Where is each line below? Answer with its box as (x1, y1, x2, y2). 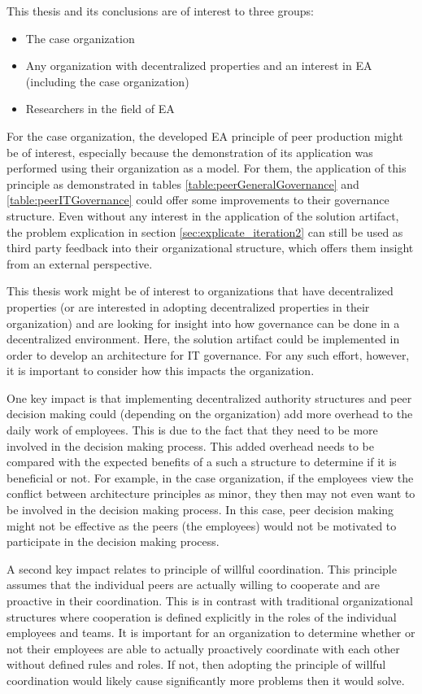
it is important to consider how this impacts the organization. (7, 362, 315, 379)
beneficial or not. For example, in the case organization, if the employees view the (7, 469, 414, 486)
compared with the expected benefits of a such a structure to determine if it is (7, 453, 397, 470)
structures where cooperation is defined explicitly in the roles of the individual (7, 608, 397, 625)
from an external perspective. (7, 255, 153, 272)
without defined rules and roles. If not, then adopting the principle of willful (7, 656, 386, 673)
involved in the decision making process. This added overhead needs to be (7, 437, 374, 454)
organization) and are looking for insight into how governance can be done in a (7, 314, 400, 331)
